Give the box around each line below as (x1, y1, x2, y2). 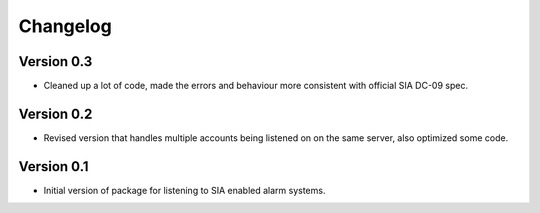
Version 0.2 (18, 105, 93, 122)
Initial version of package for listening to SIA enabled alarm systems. (43, 184, 326, 196)
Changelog (18, 15, 112, 37)
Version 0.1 (18, 158, 89, 175)
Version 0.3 (18, 53, 93, 70)
